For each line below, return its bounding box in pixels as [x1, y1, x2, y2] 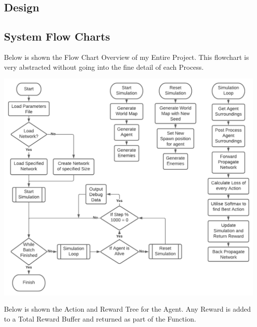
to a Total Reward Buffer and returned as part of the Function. [4, 313, 196, 324]
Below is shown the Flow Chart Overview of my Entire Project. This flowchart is [4, 51, 249, 62]
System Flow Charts [4, 29, 110, 44]
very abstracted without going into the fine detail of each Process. [4, 61, 204, 72]
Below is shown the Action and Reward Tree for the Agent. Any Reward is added [4, 304, 251, 314]
